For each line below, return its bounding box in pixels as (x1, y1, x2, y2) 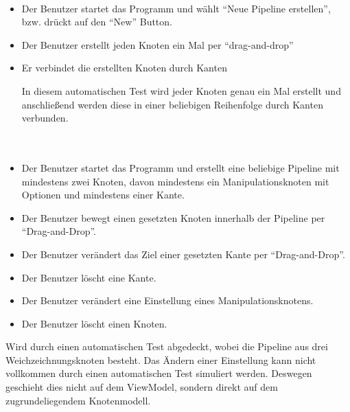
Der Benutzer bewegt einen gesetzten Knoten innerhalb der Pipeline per (21, 210, 325, 225)
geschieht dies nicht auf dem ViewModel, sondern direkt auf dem (5, 380, 278, 394)
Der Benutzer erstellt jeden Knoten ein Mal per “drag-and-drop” (21, 37, 294, 51)
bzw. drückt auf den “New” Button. (21, 14, 172, 29)
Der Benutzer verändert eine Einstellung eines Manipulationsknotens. (21, 293, 314, 308)
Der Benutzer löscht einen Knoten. (21, 316, 167, 330)
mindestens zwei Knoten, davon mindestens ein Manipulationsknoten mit (21, 174, 329, 188)
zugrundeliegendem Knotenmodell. (5, 393, 151, 407)
